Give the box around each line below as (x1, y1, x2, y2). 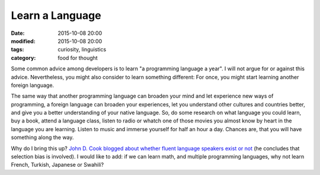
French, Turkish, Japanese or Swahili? (11, 161, 104, 168)
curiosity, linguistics (57, 46, 107, 53)
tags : (11, 46, 24, 53)
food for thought (57, 54, 98, 61)
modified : (11, 37, 36, 44)
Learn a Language (11, 9, 101, 22)
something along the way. (11, 134, 74, 141)
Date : (11, 30, 25, 37)
